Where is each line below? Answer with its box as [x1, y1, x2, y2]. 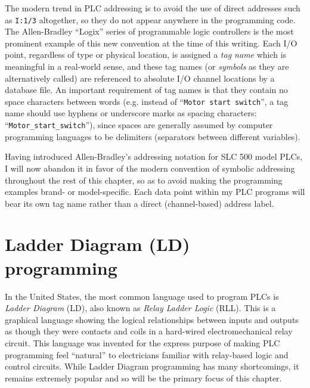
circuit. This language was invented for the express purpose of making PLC [5, 336, 280, 349]
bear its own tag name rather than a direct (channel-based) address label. [5, 197, 274, 209]
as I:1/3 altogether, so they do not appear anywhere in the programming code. [5, 13, 296, 26]
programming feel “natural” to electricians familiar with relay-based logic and [5, 348, 289, 361]
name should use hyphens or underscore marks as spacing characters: [5, 107, 257, 119]
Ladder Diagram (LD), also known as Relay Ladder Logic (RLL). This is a [5, 302, 276, 314]
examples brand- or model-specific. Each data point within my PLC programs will [5, 185, 305, 198]
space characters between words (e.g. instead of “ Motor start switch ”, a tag [5, 95, 289, 107]
